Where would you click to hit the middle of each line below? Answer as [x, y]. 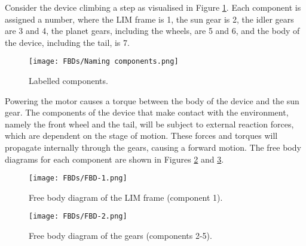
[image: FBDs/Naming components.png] [104, 62]
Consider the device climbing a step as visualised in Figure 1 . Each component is [153, 7]
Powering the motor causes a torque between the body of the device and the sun [152, 100]
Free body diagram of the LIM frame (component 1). [126, 197]
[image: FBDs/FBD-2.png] [78, 217]
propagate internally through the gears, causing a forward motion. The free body [153, 147]
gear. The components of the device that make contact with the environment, [147, 112]
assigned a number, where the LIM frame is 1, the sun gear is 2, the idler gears [149, 19]
